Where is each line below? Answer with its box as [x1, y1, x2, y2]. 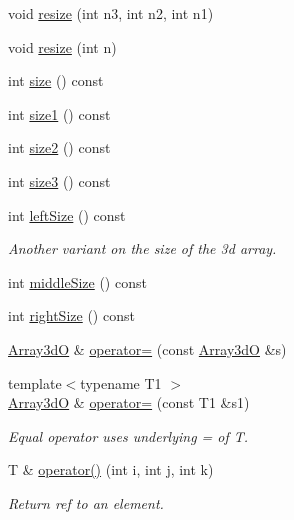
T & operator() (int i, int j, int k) [8, 459, 214, 480]
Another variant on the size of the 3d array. [8, 238, 277, 259]
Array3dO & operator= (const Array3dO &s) [8, 338, 287, 359]
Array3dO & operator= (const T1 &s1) [8, 392, 250, 413]
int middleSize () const [8, 271, 147, 292]
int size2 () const [8, 137, 111, 158]
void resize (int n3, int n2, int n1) [8, 3, 214, 23]
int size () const [8, 70, 104, 91]
